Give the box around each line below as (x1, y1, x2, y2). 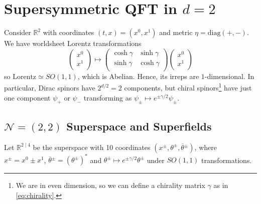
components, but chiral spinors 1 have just (124, 81, 252, 93)
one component (4, 92, 51, 102)
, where (194, 141, 217, 152)
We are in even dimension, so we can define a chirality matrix (16, 180, 205, 190)
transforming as (83, 92, 132, 102)
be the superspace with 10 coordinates (33, 141, 151, 152)
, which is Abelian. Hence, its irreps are (77, 70, 199, 81)
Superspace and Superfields (66, 118, 212, 133)
